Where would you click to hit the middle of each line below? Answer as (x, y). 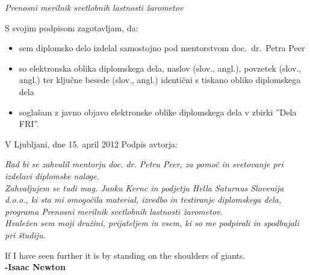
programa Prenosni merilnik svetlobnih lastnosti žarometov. (114, 211)
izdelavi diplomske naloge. (52, 175)
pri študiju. (25, 234)
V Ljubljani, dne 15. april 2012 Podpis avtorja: (91, 144)
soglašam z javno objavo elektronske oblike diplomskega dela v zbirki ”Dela (158, 112)
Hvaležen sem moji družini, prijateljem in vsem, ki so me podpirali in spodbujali (152, 223)
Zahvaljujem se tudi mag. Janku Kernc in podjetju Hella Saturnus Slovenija (144, 187)
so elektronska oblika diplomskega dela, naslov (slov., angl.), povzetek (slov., (160, 68)
